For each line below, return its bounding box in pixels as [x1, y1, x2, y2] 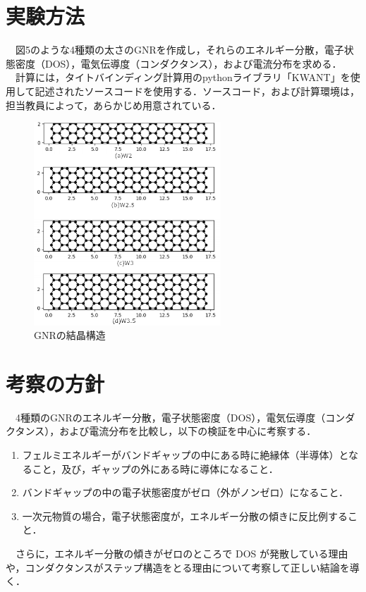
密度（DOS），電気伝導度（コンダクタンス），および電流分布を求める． [15, 56, 342, 70]
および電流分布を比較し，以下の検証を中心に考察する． [59, 424, 317, 438]
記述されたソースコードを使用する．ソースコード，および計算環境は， [35, 83, 360, 98]
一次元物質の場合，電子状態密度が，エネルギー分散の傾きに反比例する [22, 508, 348, 523]
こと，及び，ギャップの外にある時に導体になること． [32, 461, 279, 476]
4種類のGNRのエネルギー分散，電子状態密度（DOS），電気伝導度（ [15, 409, 326, 424]
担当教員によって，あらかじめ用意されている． [6, 97, 221, 112]
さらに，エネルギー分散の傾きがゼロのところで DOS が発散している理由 [15, 545, 348, 560]
